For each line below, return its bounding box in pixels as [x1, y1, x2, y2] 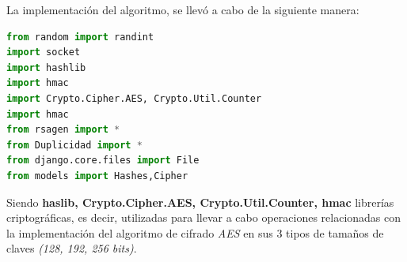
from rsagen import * [6, 124, 120, 136]
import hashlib [6, 62, 86, 73]
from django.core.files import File [6, 155, 200, 167]
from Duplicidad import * [6, 139, 143, 151]
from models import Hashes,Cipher [6, 170, 188, 182]
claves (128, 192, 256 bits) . [6, 240, 137, 256]
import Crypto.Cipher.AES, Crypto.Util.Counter [6, 92, 262, 104]
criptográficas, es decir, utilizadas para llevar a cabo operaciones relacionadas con [6, 209, 401, 226]
